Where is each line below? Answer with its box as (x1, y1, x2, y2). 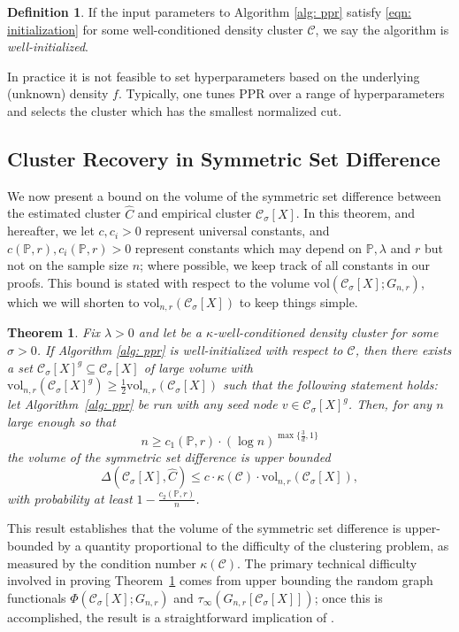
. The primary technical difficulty (237, 553, 417, 572)
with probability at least (7, 489, 133, 507)
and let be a (138, 323, 202, 342)
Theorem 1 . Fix (7, 323, 100, 342)
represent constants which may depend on (134, 238, 363, 257)
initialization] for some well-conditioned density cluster (7, 19, 303, 38)
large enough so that (7, 412, 116, 430)
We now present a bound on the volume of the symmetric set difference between (7, 186, 441, 204)
